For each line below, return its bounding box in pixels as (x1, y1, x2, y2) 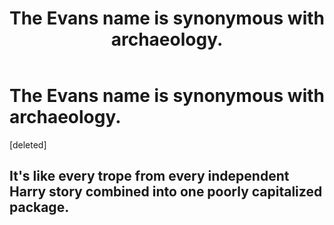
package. (9, 199, 70, 216)
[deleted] (9, 138, 47, 151)
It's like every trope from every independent (9, 168, 290, 185)
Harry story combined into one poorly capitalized (9, 183, 323, 201)
